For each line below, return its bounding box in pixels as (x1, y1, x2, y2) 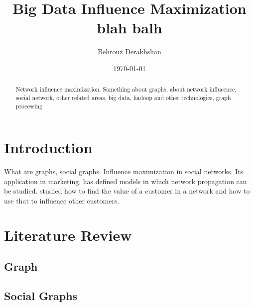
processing (15, 102, 43, 110)
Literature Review (4, 224, 132, 245)
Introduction (4, 137, 93, 158)
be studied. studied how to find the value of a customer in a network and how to (4, 186, 250, 196)
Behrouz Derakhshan (98, 46, 161, 57)
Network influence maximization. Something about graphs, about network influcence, (15, 85, 237, 94)
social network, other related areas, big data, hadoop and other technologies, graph (15, 93, 231, 102)
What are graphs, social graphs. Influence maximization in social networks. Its (4, 166, 244, 177)
